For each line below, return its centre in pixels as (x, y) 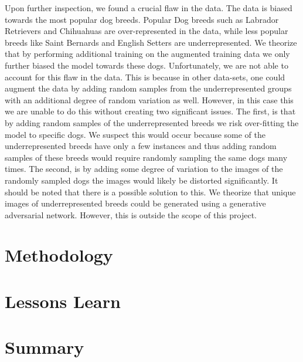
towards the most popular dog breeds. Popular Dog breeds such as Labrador (142, 19)
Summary (45, 347)
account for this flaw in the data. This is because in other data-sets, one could (145, 77)
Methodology (59, 255)
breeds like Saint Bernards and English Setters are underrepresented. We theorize (151, 42)
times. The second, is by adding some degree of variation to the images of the (144, 169)
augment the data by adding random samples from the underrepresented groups (148, 88)
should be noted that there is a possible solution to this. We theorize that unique (150, 192)
